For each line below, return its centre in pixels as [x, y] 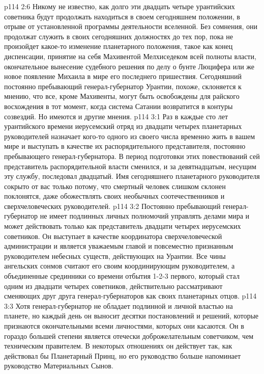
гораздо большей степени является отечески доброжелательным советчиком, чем [129, 336]
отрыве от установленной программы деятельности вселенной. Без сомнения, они [131, 26]
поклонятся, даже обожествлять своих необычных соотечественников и [114, 196]
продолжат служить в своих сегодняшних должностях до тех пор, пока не [119, 36]
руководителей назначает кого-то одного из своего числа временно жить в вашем [130, 136]
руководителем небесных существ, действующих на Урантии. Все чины [115, 256]
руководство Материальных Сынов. [59, 366]
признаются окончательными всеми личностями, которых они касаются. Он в [124, 326]
